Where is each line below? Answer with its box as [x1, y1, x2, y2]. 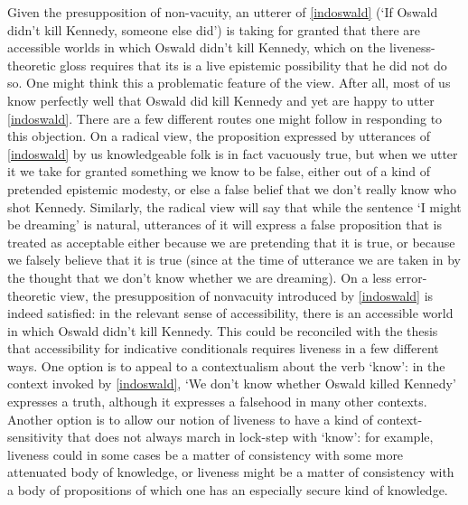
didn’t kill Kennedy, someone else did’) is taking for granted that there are [7, 20, 420, 39]
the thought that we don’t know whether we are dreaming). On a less [7, 267, 392, 286]
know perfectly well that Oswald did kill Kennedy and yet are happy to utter [7, 90, 435, 109]
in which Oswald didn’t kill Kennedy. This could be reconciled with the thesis [7, 321, 438, 340]
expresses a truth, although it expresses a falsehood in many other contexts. [7, 392, 427, 411]
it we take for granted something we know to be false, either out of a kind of [7, 162, 431, 181]
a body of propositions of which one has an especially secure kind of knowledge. [7, 481, 448, 500]
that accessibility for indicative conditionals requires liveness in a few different [7, 339, 439, 358]
